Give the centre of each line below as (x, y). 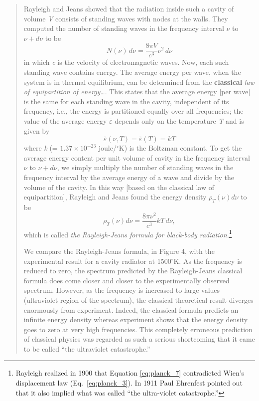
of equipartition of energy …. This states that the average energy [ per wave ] (137, 92)
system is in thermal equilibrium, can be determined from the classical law (139, 82)
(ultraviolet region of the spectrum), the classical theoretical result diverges (138, 300)
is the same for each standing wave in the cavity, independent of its (126, 101)
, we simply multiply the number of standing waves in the (145, 167)
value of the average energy (65, 121)
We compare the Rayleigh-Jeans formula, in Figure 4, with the (119, 251)
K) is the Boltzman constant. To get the (180, 148)
